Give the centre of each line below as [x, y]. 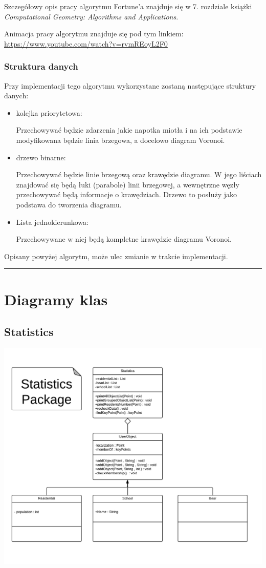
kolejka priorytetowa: [49, 112]
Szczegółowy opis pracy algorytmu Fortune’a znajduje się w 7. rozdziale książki [128, 6]
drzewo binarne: [41, 157]
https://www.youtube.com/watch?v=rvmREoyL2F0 [86, 43]
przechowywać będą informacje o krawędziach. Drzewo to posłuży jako [127, 194]
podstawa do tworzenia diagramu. [69, 204]
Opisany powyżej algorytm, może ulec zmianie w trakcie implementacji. [116, 256]
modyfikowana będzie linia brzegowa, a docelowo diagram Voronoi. [120, 140]
